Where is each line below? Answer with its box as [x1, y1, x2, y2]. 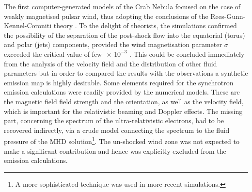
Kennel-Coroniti [4, 20, 52, 31]
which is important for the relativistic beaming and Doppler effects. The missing [4, 106, 243, 116]
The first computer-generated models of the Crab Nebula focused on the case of [4, 1, 241, 11]
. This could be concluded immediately [129, 48, 245, 59]
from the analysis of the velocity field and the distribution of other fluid [4, 58, 217, 68]
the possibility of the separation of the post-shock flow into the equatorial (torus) [4, 30, 245, 40]
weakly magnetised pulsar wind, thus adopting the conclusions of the [4, 11, 208, 21]
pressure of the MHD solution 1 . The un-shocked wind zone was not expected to [4, 135, 239, 146]
